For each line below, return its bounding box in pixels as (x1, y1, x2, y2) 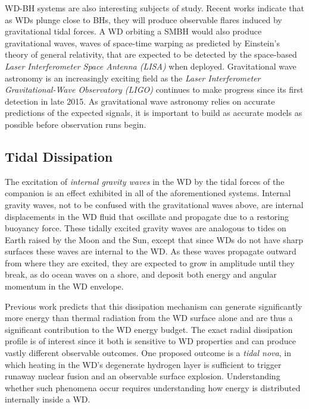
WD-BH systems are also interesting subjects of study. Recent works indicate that (5, 2, 305, 14)
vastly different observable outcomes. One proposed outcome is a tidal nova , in (5, 347, 291, 359)
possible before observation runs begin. (5, 118, 146, 130)
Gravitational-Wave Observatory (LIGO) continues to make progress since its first (5, 83, 304, 96)
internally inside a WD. (5, 393, 90, 405)
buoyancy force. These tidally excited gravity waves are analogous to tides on (5, 222, 286, 234)
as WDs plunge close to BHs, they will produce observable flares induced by (5, 13, 282, 26)
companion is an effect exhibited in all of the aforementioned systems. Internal (5, 187, 291, 199)
